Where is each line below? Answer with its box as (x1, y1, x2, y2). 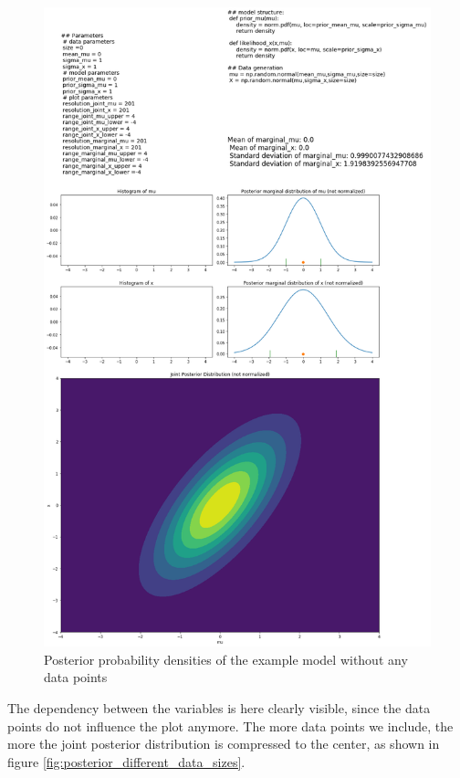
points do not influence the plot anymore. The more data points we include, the (7, 716, 454, 735)
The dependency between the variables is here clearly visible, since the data (7, 699, 431, 718)
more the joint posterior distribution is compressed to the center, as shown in (7, 734, 440, 753)
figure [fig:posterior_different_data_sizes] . (7, 752, 246, 771)
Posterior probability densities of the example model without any (44, 649, 408, 668)
